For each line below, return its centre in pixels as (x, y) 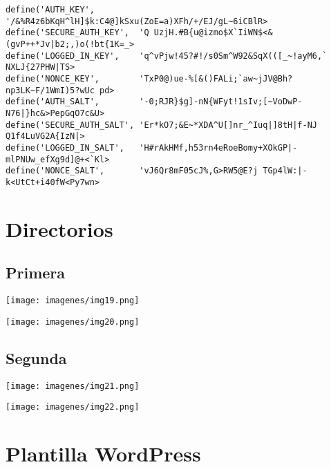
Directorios (59, 228)
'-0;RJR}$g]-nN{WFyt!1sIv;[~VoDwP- (221, 102)
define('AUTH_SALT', (53, 102)
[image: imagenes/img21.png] (73, 386)
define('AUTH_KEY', (50, 10)
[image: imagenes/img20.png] (73, 322)
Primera (36, 273)
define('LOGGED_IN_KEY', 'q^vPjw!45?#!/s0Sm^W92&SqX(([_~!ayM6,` (167, 56)
